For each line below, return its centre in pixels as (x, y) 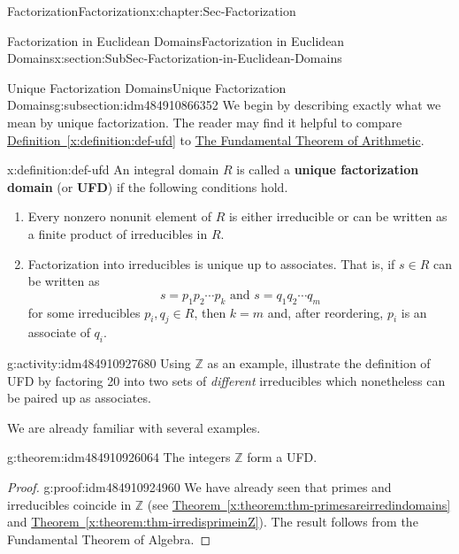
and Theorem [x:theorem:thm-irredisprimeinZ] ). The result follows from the (213, 522)
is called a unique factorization (328, 169)
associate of (59, 332)
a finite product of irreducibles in (118, 233)
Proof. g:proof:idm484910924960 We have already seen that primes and (199, 487)
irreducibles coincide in (69, 504)
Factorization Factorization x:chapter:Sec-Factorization (152, 11)
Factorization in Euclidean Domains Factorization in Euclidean (176, 40)
